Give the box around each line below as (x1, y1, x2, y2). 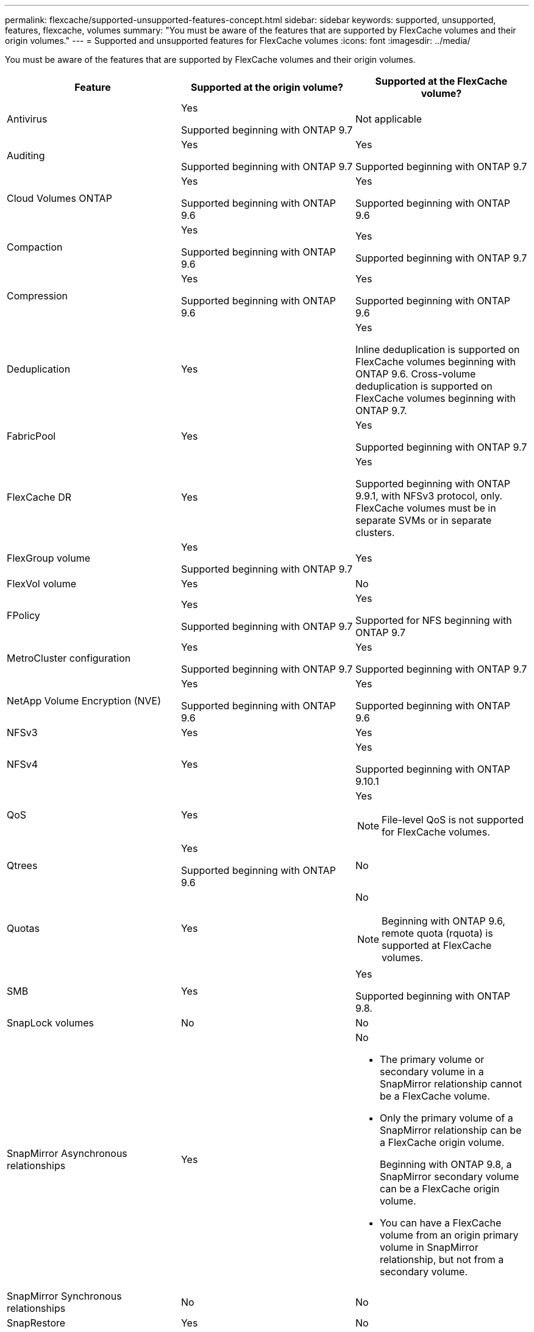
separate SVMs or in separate (355, 514, 492, 526)
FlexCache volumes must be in (355, 502, 496, 514)
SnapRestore (7, 1317, 66, 1329)
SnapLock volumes (7, 1017, 94, 1029)
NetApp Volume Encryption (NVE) (7, 695, 162, 707)
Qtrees (7, 859, 38, 872)
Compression (7, 290, 68, 302)
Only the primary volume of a (379, 1112, 513, 1124)
